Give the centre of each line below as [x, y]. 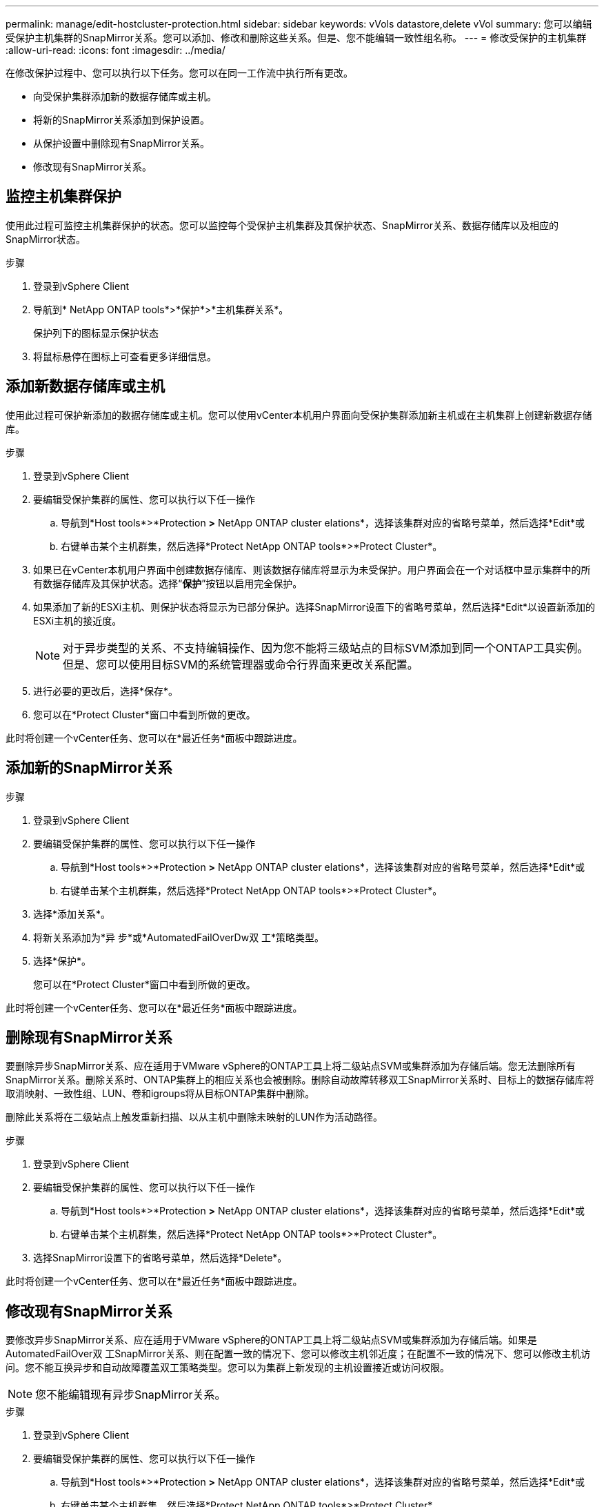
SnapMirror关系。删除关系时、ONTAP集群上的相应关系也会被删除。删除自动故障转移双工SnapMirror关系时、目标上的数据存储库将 [300, 1080]
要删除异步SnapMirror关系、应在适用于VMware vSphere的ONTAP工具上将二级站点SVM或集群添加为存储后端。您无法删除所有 [291, 1066]
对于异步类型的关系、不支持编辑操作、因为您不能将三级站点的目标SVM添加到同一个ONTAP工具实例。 [326, 648]
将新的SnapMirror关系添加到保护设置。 [121, 120]
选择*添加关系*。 [72, 914]
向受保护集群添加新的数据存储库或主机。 [125, 96]
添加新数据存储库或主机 [85, 386]
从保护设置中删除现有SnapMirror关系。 [121, 143]
